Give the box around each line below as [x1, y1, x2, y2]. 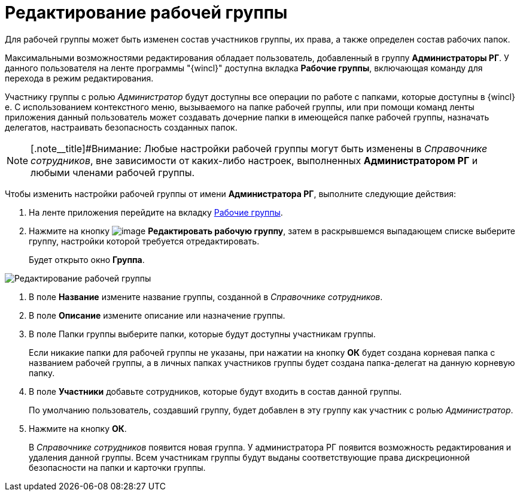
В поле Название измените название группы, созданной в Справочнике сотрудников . [29, 291, 383, 302]
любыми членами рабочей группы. [31, 166, 195, 179]
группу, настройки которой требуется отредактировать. [29, 235, 260, 246]
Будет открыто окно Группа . [29, 254, 145, 265]
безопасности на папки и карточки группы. [29, 462, 206, 473]
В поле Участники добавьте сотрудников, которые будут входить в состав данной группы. [29, 386, 402, 397]
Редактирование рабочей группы [5, 2, 288, 23]
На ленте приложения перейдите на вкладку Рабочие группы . [29, 207, 283, 217]
